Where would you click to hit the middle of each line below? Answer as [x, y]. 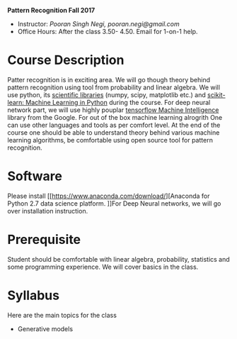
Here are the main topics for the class [62, 315]
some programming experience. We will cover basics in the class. [103, 267]
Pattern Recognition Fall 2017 [51, 10]
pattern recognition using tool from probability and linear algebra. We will [114, 87]
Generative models [45, 328]
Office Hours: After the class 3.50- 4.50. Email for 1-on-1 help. [108, 32]
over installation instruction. [48, 211]
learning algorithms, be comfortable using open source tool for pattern [110, 140]
